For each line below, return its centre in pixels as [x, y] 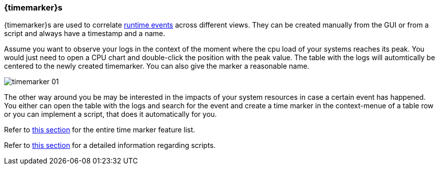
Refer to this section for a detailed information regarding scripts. [110, 145]
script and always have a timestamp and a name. [85, 34]
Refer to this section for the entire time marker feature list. [100, 130]
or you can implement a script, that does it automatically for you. [111, 114]
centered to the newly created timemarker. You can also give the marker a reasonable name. [157, 66]
